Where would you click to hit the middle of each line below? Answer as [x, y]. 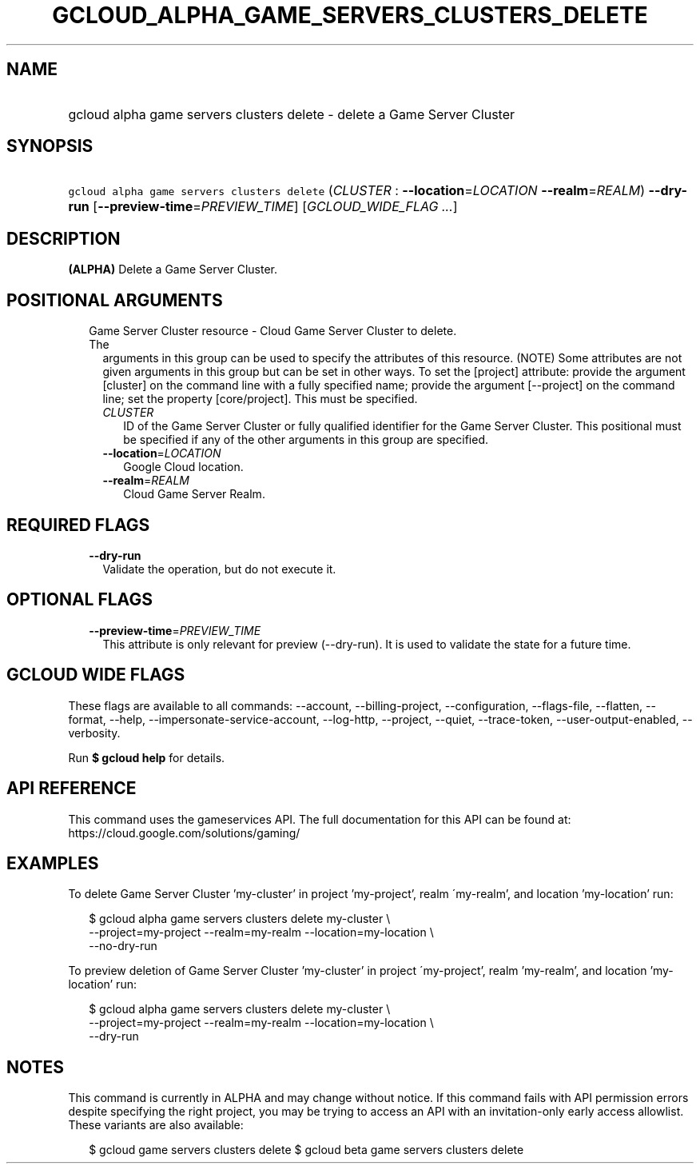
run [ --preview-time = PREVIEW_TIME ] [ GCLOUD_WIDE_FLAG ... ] [263, 207]
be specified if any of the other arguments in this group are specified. [306, 440]
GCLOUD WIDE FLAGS [96, 675]
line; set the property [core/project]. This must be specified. [260, 399]
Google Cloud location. [183, 467]
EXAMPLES [53, 863]
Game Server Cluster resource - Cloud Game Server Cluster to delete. [273, 331]
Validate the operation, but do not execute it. [219, 569]
